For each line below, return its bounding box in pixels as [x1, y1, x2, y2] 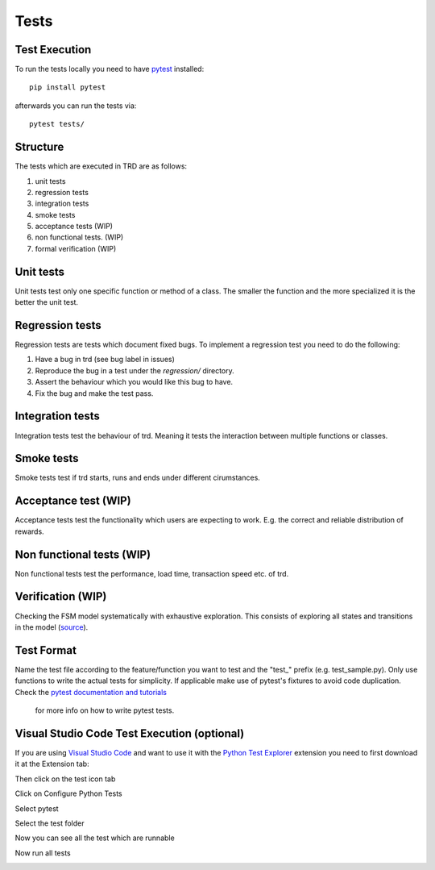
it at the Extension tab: [14, 759, 89, 769]
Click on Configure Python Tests [14, 789, 122, 798]
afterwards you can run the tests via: [14, 101, 137, 110]
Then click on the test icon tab [14, 774, 116, 784]
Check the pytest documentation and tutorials [14, 687, 167, 697]
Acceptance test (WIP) [14, 494, 132, 508]
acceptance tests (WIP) [35, 222, 113, 231]
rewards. [14, 527, 44, 536]
